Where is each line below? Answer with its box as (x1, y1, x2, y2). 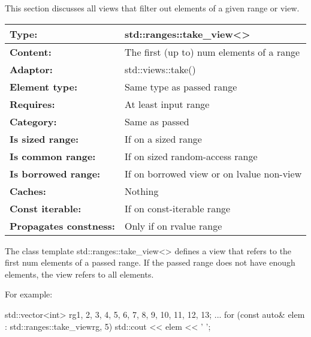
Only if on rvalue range (124, 218, 222, 233)
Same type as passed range (124, 79, 237, 94)
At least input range (124, 97, 210, 111)
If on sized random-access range (124, 149, 258, 163)
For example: (5, 288, 53, 300)
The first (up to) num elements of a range (124, 44, 300, 59)
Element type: (10, 79, 78, 94)
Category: (10, 114, 57, 128)
